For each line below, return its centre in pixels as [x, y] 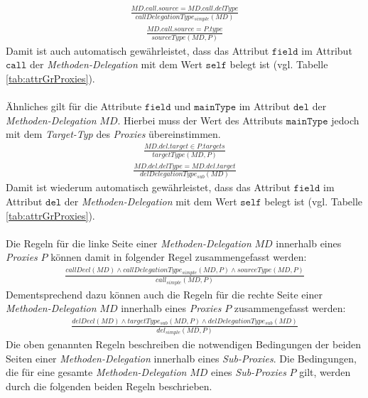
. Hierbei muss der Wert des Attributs [200, 120]
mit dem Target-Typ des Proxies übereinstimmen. [113, 134]
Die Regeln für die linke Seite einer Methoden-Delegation [129, 243]
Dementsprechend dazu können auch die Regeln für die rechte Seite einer [164, 294]
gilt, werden [325, 372]
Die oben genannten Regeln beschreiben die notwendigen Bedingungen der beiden [184, 344]
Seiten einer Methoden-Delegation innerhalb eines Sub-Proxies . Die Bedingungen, [181, 358]
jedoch [345, 120]
